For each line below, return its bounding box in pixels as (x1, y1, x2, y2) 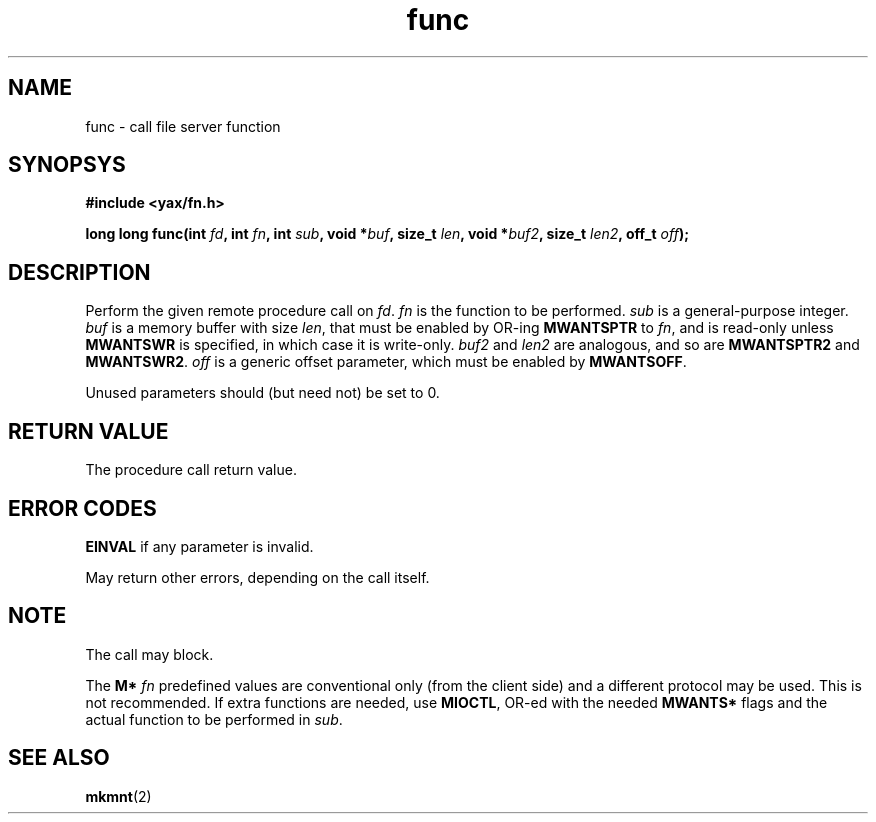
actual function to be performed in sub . (85, 710, 343, 728)
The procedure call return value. (85, 461, 297, 479)
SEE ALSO (8, 745, 110, 771)
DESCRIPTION (8, 259, 151, 285)
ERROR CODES (8, 495, 157, 521)
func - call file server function (85, 117, 281, 135)
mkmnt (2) (85, 787, 152, 805)
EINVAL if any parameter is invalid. (85, 537, 314, 555)
